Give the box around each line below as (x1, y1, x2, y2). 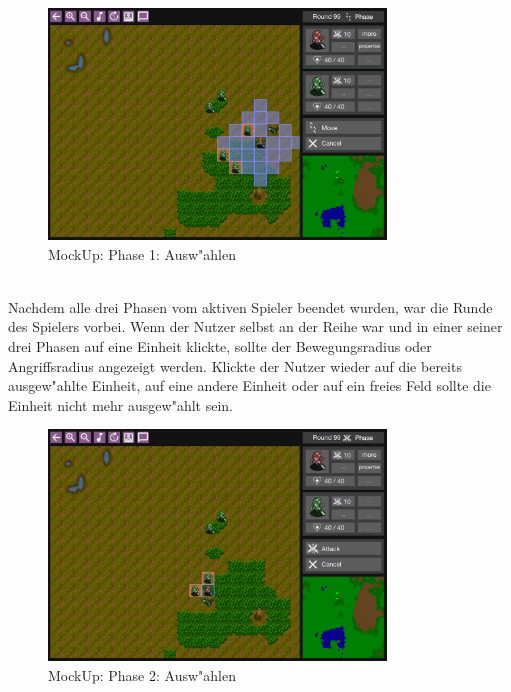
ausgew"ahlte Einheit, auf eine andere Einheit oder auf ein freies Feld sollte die (8, 375, 491, 396)
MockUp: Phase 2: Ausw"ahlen (48, 664, 236, 685)
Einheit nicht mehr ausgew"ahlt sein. (8, 394, 233, 415)
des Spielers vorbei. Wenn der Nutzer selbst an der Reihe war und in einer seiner (8, 316, 503, 337)
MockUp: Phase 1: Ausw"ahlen (48, 243, 236, 264)
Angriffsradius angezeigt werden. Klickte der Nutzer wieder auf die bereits (8, 355, 462, 376)
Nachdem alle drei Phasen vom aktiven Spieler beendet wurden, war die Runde (8, 296, 493, 317)
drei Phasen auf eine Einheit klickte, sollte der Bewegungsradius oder (8, 335, 432, 356)
